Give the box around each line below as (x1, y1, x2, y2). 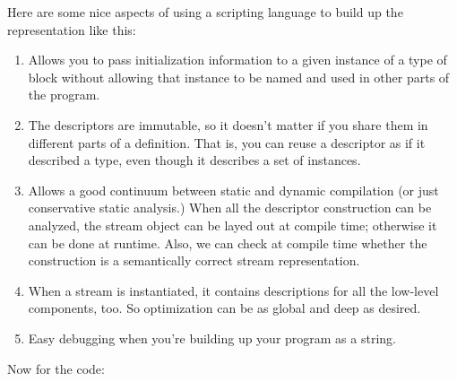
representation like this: (7, 20, 136, 39)
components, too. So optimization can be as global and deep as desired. (28, 299, 421, 317)
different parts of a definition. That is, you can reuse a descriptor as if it (28, 133, 426, 152)
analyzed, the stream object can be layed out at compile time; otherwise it (28, 215, 437, 234)
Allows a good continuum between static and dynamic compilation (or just (28, 180, 439, 199)
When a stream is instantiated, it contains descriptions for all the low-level (28, 281, 439, 299)
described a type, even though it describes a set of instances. (28, 151, 361, 169)
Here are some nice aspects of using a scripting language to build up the (7, 3, 403, 21)
